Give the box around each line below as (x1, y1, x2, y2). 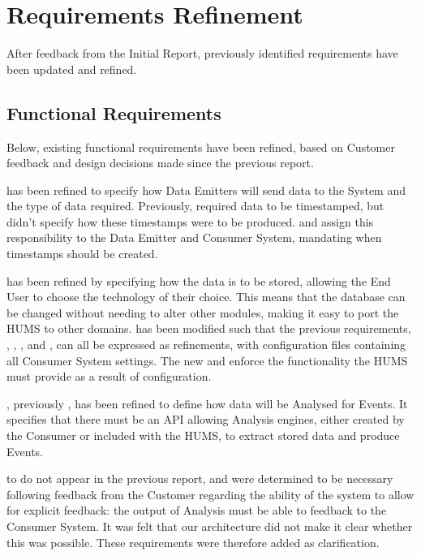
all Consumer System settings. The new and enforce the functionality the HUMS (6, 351, 408, 369)
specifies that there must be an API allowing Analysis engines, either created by (6, 411, 405, 428)
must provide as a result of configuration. (6, 368, 212, 385)
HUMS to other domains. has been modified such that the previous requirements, (6, 320, 411, 337)
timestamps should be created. (6, 245, 158, 262)
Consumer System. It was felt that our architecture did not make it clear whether (6, 517, 413, 534)
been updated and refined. (6, 60, 137, 77)
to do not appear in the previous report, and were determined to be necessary (6, 470, 393, 487)
